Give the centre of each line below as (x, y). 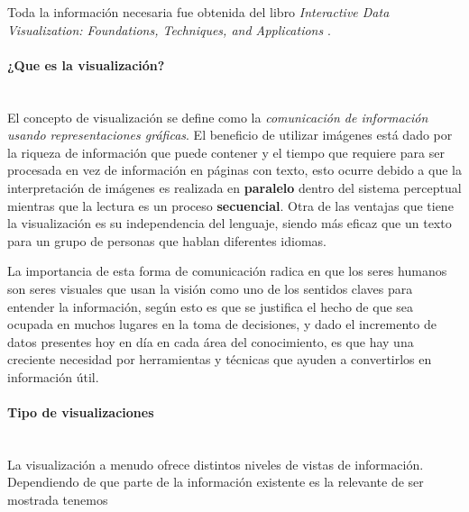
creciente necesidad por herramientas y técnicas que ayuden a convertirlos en (220, 359)
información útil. (53, 376)
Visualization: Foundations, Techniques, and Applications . (169, 29)
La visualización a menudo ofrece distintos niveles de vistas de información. (216, 464)
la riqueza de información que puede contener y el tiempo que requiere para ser (226, 152)
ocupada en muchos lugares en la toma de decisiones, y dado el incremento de (222, 324)
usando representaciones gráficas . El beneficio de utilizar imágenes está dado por (230, 135)
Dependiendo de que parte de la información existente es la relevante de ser (216, 482)
